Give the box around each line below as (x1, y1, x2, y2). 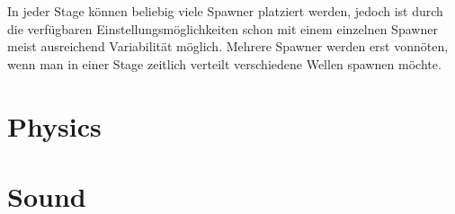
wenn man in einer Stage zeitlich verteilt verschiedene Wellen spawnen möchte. (7, 54, 442, 73)
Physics (7, 107, 102, 144)
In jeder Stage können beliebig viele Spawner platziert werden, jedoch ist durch (7, 2, 443, 20)
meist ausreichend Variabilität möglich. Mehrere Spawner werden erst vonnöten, (7, 37, 449, 56)
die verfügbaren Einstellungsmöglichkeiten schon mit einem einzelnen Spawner (7, 19, 438, 38)
